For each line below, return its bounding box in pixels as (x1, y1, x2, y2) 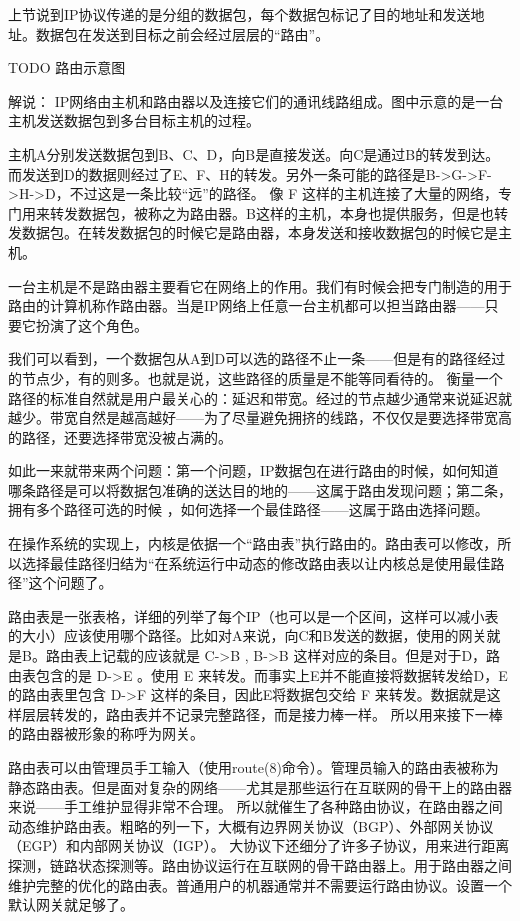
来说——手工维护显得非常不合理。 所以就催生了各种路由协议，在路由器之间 (8, 796, 503, 817)
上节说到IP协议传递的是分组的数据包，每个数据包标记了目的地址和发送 (8, 4, 471, 24)
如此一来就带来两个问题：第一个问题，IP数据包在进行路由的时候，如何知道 (8, 460, 499, 481)
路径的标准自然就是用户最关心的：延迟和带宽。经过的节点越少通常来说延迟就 (8, 387, 512, 408)
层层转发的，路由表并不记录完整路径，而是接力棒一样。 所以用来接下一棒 (21, 703, 503, 724)
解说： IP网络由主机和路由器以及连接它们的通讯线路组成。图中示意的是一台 (8, 90, 504, 111)
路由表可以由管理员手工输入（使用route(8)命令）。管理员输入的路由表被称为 (8, 757, 499, 777)
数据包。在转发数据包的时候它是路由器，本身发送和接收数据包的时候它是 (21, 222, 498, 243)
